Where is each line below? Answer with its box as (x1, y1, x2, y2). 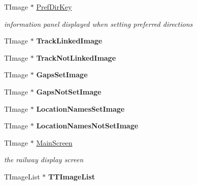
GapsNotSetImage (36, 86, 102, 97)
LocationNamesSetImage (36, 103, 125, 114)
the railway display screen (4, 154, 84, 165)
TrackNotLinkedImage (36, 52, 116, 63)
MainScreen (36, 137, 73, 148)
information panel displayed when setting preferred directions (4, 18, 193, 29)
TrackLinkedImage (36, 35, 103, 46)
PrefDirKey (36, 2, 72, 12)
